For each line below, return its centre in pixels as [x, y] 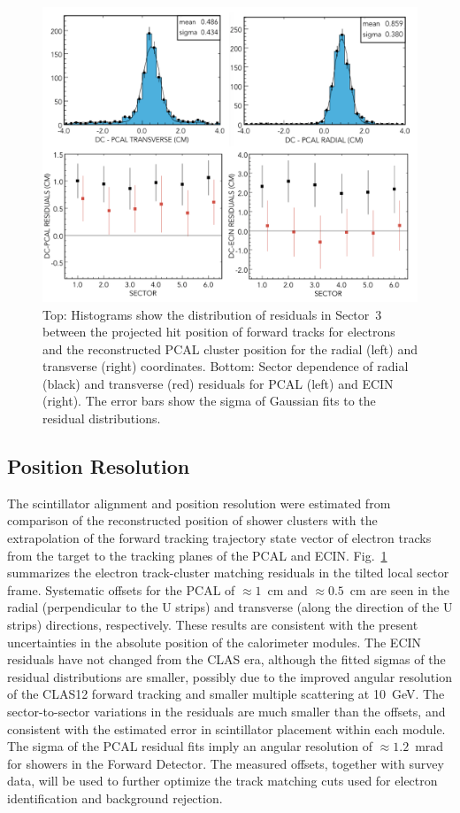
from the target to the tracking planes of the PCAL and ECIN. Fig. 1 [197, 555]
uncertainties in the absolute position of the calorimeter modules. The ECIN [215, 642]
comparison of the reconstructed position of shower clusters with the [192, 520]
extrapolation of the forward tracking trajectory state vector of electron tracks [219, 538]
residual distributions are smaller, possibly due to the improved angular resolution [230, 676]
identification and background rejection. [115, 798]
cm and [287, 589]
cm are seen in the [399, 589]
